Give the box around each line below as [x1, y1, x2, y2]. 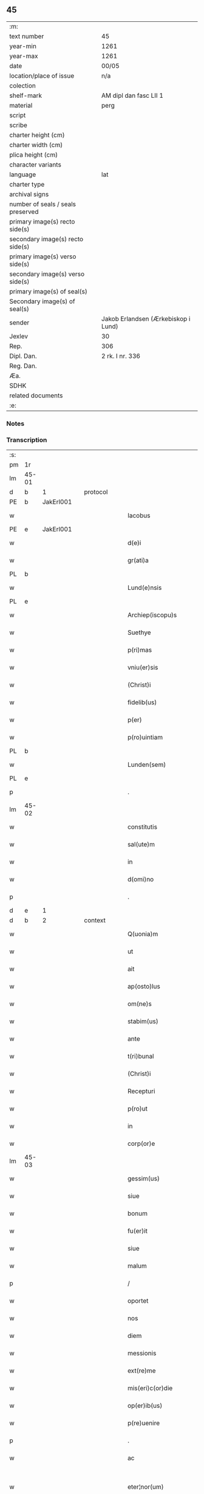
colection [9, 81, 36, 90]
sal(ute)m [127, 840, 155, 849]
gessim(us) [127, 1174, 160, 1183]
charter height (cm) [9, 131, 65, 139]
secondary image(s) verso [9, 270, 85, 278]
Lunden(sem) [127, 761, 166, 769]
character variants [9, 160, 62, 169]
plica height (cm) [9, 150, 58, 159]
